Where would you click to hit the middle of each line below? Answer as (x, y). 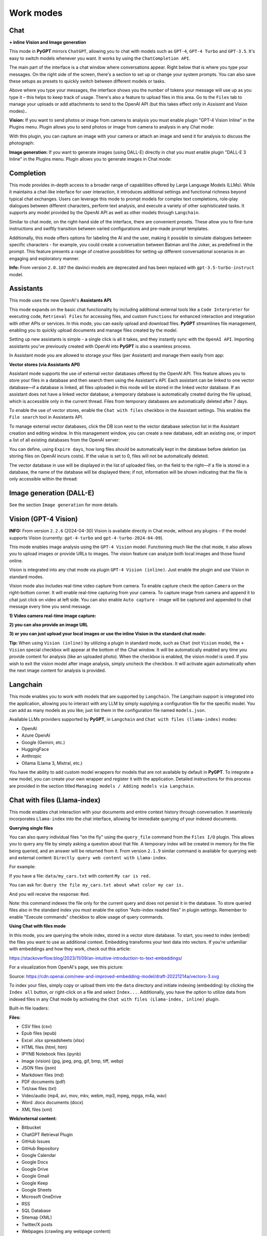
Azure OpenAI (36, 735)
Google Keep (35, 1183)
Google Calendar (39, 1155)
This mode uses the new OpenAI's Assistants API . (61, 300)
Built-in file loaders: (29, 1008)
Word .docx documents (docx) (52, 1103)
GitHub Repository (40, 1148)
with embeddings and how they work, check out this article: (70, 949)
